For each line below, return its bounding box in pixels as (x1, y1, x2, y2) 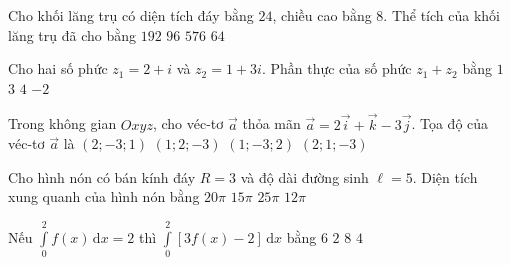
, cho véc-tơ (152, 113, 224, 134)
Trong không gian (8, 113, 117, 134)
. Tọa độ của (411, 113, 489, 134)
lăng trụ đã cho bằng (8, 24, 137, 45)
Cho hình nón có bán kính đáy (8, 166, 196, 187)
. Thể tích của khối (383, 5, 501, 25)
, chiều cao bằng (272, 5, 372, 25)
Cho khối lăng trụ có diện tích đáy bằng (8, 5, 254, 25)
